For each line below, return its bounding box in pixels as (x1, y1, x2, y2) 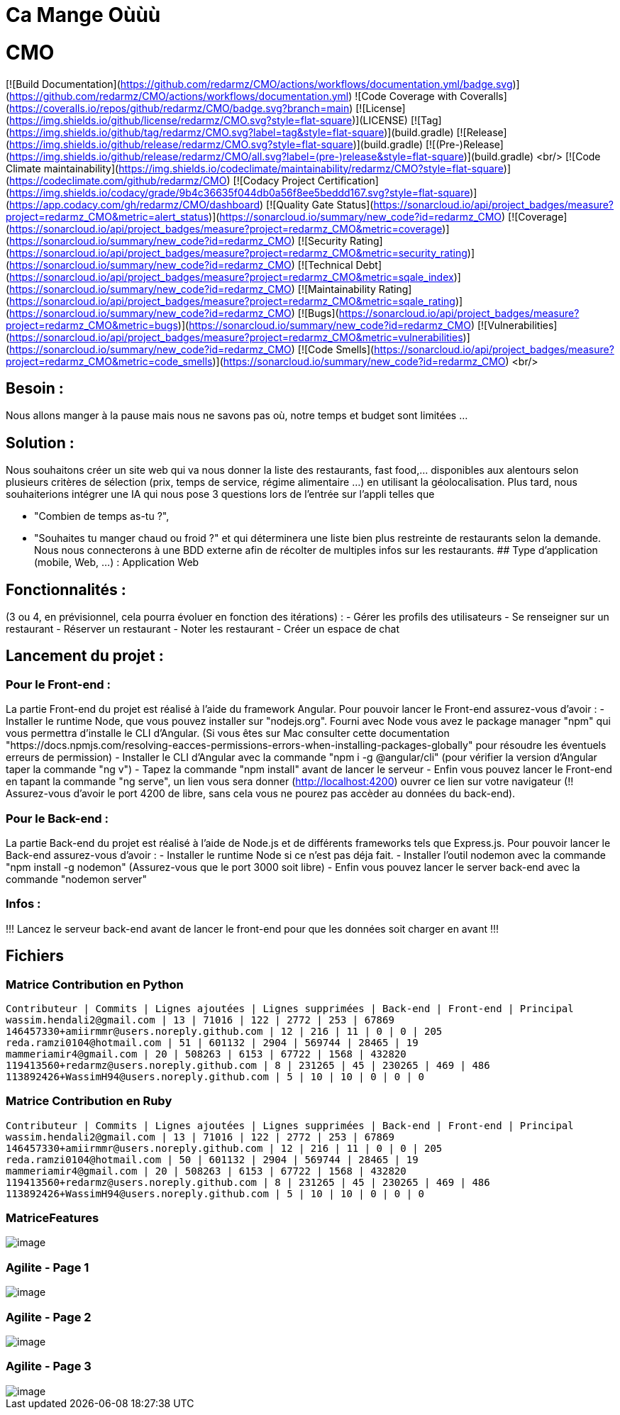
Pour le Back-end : (6, 811, 109, 826)
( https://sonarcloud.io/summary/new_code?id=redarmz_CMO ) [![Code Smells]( (6, 343, 375, 355)
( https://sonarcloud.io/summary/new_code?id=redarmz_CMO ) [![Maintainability (6, 282, 376, 295)
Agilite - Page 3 (6, 1359, 92, 1374)
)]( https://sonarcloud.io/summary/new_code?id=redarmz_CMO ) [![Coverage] (209, 210, 568, 223)
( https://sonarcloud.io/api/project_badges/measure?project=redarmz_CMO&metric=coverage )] (6, 222, 450, 235)
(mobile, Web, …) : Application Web (34, 556, 199, 569)
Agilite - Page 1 (6, 1260, 89, 1275)
